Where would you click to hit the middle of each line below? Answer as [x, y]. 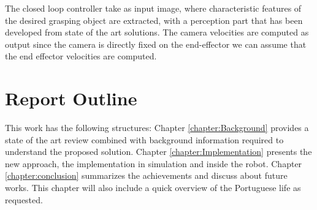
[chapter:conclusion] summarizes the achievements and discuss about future [146, 175]
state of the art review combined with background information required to [144, 139]
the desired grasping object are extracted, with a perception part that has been [154, 20]
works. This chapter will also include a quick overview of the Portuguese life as [153, 188]
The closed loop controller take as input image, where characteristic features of [153, 8]
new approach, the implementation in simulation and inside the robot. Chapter [154, 163]
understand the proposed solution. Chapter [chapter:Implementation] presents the [158, 152]
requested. [24, 199]
